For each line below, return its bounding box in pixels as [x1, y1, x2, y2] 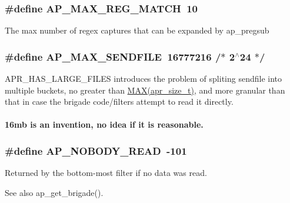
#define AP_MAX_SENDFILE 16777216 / [5, 49, 221, 64]
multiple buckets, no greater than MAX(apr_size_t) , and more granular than [5, 84, 285, 96]
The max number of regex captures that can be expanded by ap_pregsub [5, 24, 269, 36]
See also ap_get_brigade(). [5, 186, 104, 198]
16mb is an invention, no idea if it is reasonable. [5, 118, 204, 131]
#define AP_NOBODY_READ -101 [5, 143, 187, 158]
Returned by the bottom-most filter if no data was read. [5, 167, 207, 179]
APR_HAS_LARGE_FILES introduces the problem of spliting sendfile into [5, 72, 282, 85]
